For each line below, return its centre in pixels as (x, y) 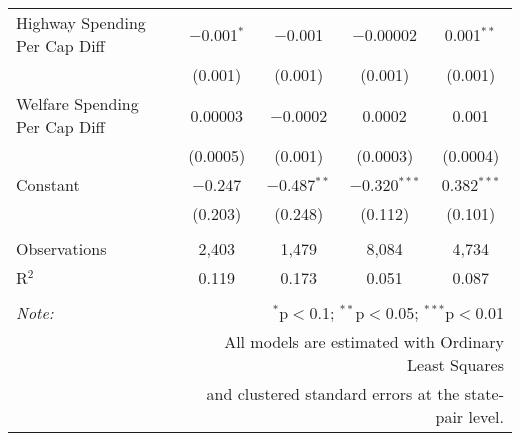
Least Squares (455, 364)
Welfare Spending (77, 103)
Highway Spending (81, 22)
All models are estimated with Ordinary (364, 341)
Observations (61, 248)
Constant (48, 184)
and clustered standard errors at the (333, 393)
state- (484, 393)
